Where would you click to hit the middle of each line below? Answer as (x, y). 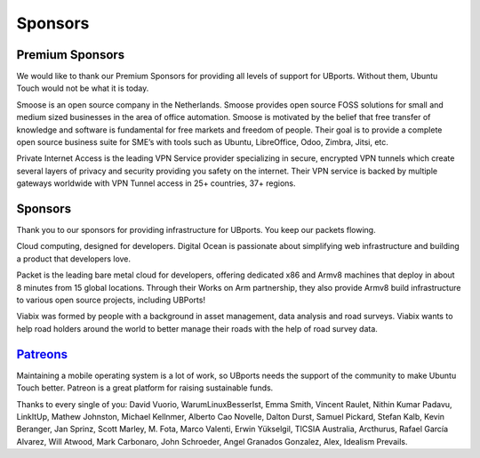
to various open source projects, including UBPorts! (111, 300)
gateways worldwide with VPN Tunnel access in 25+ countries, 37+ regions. (156, 183)
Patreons (42, 354)
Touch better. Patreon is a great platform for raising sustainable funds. (145, 388)
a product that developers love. (74, 259)
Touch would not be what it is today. (83, 88)
